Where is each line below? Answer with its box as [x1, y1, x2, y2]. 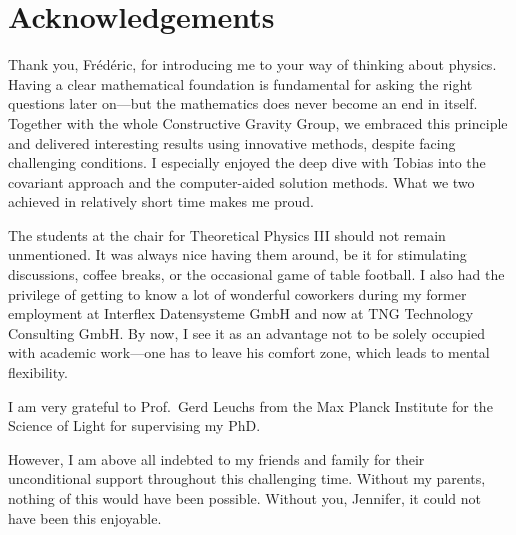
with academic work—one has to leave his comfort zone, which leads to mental [8, 342, 490, 363]
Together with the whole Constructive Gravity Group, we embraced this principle [8, 112, 508, 133]
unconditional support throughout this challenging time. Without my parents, [8, 468, 486, 489]
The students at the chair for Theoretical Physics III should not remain [8, 224, 446, 245]
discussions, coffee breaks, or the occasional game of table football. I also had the [8, 264, 505, 285]
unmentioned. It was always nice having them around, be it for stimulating [8, 244, 467, 265]
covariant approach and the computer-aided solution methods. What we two [8, 171, 475, 192]
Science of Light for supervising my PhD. [8, 415, 261, 436]
